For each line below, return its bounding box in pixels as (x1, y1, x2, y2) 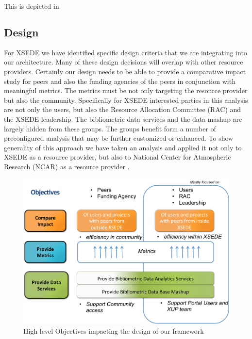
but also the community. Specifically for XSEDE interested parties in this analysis (4, 95, 248, 105)
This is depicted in (4, 1, 59, 11)
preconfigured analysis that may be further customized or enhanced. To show (4, 133, 234, 143)
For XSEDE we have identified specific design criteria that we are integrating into (4, 47, 247, 57)
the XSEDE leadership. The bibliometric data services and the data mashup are (4, 113, 242, 124)
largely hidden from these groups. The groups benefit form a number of (4, 123, 216, 133)
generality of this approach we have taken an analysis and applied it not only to (4, 142, 242, 152)
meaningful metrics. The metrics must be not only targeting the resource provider (4, 85, 248, 96)
